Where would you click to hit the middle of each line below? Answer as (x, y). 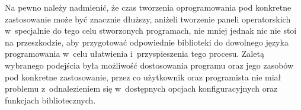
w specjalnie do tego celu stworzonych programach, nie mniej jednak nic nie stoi (151, 30)
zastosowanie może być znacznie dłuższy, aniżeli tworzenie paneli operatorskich (148, 19)
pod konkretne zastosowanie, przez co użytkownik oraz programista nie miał (143, 77)
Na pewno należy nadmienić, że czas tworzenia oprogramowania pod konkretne (148, 7)
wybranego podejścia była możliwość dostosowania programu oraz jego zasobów (149, 65)
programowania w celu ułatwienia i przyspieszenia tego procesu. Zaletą (135, 54)
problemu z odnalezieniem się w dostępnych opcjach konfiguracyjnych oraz (141, 88)
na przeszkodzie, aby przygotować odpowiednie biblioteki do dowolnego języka (147, 42)
